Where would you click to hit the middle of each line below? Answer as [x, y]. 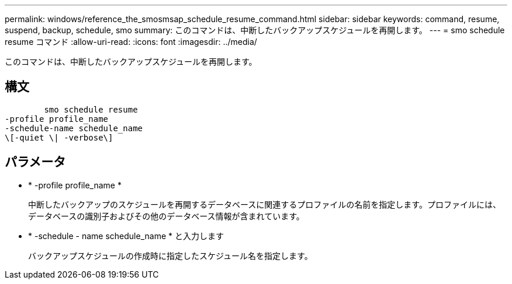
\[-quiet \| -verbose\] [59, 137]
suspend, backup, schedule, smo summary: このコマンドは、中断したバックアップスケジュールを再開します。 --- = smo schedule [255, 30]
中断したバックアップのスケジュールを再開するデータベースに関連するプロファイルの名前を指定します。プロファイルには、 [264, 204]
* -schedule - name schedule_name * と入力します [126, 236]
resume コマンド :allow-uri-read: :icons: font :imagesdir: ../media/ [131, 42]
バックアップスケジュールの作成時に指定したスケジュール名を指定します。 [170, 255]
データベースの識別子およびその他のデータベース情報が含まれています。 [166, 216]
